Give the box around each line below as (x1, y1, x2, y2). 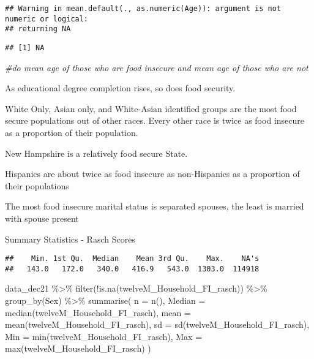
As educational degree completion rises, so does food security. (5, 81, 236, 94)
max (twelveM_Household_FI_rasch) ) (5, 342, 151, 355)
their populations (5, 179, 69, 192)
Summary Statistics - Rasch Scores (5, 232, 135, 245)
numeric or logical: (5, 14, 89, 23)
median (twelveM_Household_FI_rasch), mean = (5, 306, 191, 319)
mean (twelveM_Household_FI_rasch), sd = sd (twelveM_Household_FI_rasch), (5, 318, 310, 331)
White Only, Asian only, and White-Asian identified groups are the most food (5, 102, 297, 115)
